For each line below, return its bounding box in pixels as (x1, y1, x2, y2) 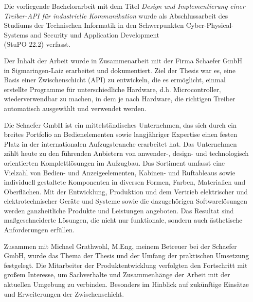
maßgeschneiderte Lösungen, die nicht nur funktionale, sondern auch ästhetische (4, 215, 242, 225)
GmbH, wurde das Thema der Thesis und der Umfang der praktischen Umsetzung (4, 250, 249, 261)
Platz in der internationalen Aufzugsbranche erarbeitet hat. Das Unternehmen (4, 138, 237, 149)
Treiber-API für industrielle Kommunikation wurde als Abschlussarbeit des (4, 10, 228, 20)
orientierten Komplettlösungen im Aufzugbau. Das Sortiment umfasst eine (4, 157, 225, 168)
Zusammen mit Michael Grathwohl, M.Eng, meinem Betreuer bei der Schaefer (4, 241, 237, 251)
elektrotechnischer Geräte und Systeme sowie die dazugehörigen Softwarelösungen (4, 196, 247, 206)
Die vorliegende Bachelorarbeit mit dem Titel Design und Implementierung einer (4, 1, 245, 11)
